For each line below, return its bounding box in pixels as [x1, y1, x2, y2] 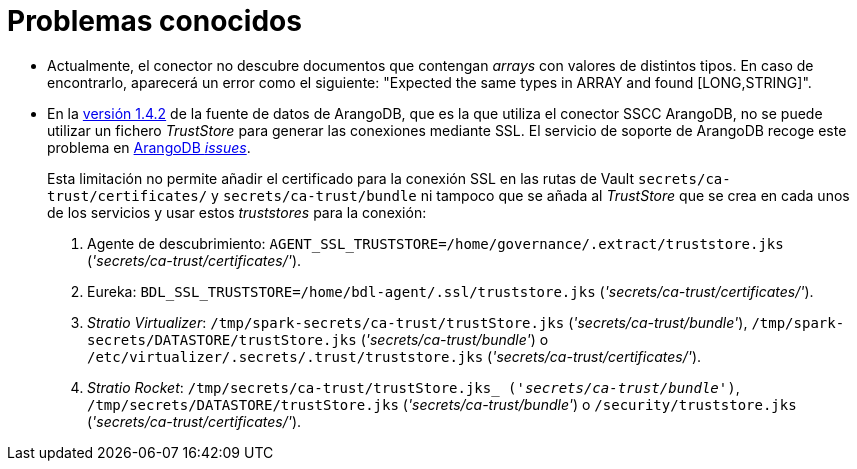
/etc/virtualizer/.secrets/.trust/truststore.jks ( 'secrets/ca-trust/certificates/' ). [87, 347, 702, 365]
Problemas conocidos [7, 4, 302, 38]
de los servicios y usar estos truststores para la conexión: [47, 203, 427, 221]
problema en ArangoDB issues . [47, 138, 251, 156]
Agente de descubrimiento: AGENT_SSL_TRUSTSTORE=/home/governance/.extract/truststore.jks [87, 234, 784, 252]
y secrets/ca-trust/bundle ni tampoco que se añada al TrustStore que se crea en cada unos [211, 186, 850, 204]
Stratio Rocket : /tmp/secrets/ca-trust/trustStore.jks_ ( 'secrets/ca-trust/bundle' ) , [87, 378, 740, 396]
